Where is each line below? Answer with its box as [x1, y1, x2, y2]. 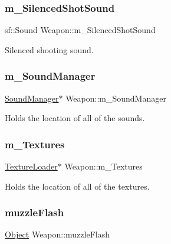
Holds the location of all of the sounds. [5, 112, 145, 124]
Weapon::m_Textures [64, 160, 143, 173]
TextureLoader [5, 160, 58, 173]
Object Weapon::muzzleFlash [5, 228, 110, 240]
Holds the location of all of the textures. [5, 180, 150, 192]
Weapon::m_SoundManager [65, 92, 166, 104]
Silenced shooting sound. [5, 43, 94, 56]
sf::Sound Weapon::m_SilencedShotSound [5, 24, 156, 36]
